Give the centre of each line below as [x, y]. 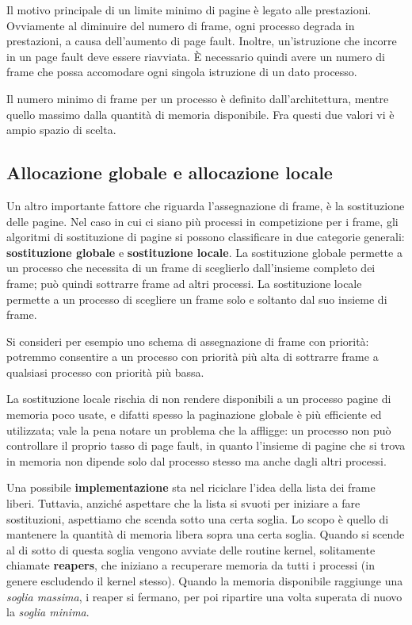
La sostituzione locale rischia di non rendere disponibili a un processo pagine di [199, 399]
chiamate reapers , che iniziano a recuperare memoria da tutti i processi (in [191, 565]
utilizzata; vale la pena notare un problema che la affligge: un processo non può [199, 429]
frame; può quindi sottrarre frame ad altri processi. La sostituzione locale [184, 283]
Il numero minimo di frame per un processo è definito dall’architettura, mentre [198, 98]
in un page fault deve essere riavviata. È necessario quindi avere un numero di [196, 56]
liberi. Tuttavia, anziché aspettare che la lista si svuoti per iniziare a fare [183, 503]
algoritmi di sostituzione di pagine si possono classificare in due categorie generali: [206, 237]
